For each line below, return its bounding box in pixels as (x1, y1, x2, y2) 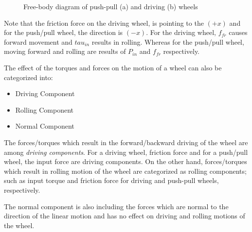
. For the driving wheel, (146, 27, 216, 37)
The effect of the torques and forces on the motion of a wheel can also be (4, 62, 222, 72)
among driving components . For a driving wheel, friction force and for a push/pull (4, 147, 248, 157)
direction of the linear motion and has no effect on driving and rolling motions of (4, 211, 245, 221)
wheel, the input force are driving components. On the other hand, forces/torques (4, 156, 247, 166)
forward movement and (4, 36, 72, 47)
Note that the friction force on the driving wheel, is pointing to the (4, 17, 204, 28)
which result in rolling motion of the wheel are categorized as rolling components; (4, 166, 247, 176)
